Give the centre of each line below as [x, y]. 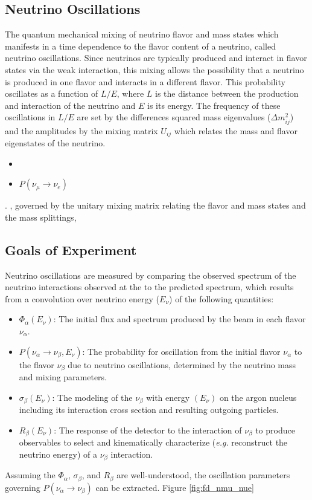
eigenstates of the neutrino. [55, 142]
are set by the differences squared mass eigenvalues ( [174, 117]
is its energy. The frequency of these [214, 105]
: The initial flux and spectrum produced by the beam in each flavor [180, 319]
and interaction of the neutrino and [70, 105]
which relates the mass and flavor [236, 130]
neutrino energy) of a [58, 454]
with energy [168, 397]
